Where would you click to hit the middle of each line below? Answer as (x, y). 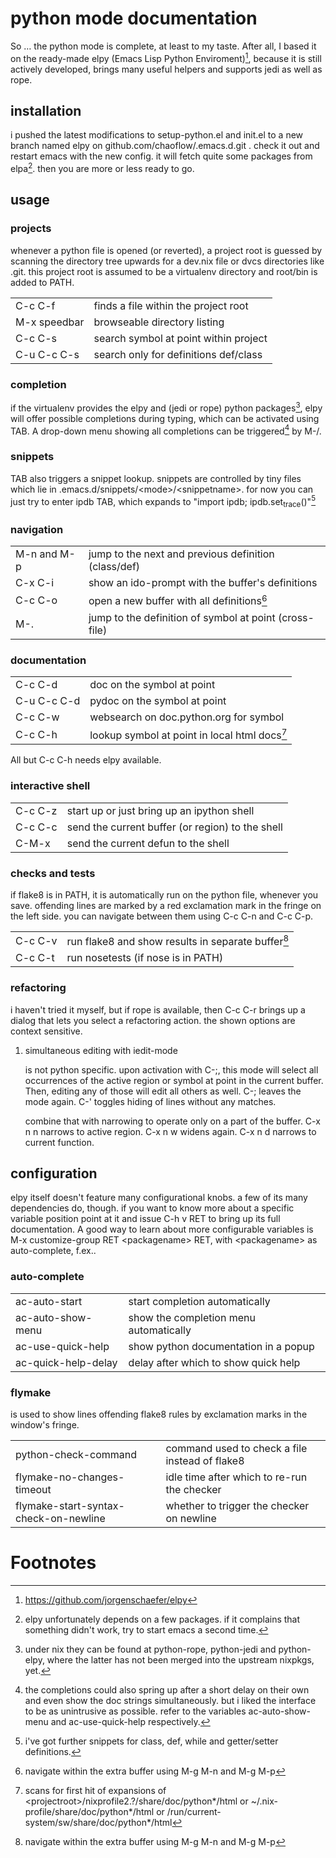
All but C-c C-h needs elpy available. (86, 760)
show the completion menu (192, 1317)
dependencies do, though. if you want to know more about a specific (152, 1208)
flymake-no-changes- (70, 1477)
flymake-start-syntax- (70, 1505)
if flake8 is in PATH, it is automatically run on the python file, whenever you (164, 894)
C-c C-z (36, 810)
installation (46, 110)
